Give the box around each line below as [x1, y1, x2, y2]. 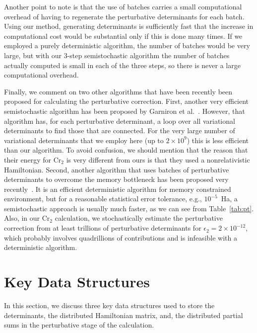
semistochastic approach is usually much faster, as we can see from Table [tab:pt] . [4, 203, 254, 213]
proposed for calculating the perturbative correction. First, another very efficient [4, 96, 249, 106]
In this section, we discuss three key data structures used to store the [4, 300, 215, 310]
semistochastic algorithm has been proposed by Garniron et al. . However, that [4, 105, 245, 116]
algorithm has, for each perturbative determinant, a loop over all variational [4, 115, 235, 126]
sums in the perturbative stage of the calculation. [4, 320, 154, 330]
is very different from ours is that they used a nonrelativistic [66, 154, 250, 165]
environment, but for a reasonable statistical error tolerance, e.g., [4, 193, 202, 204]
